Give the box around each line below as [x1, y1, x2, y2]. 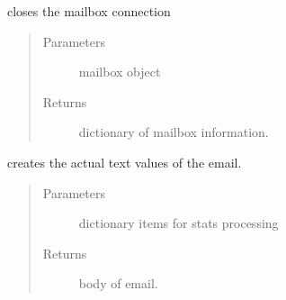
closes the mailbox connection [7, 2, 171, 20]
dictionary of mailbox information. [78, 123, 269, 141]
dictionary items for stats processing [78, 214, 279, 232]
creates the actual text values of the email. [7, 152, 242, 171]
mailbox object [78, 62, 161, 81]
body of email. [78, 274, 158, 293]
